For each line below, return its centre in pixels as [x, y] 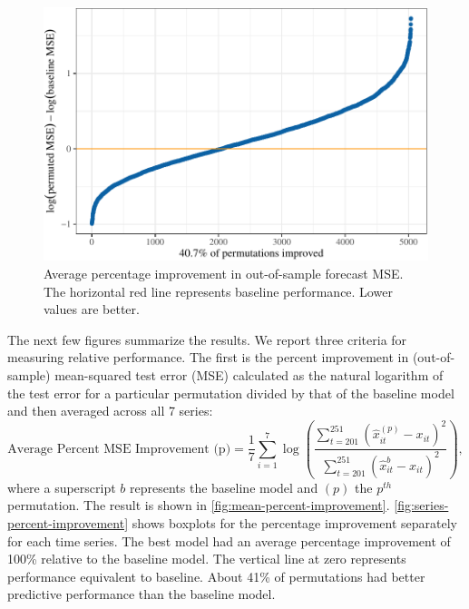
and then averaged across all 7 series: [110, 411]
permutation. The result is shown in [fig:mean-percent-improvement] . [199, 505]
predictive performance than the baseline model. [142, 594]
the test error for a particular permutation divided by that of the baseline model [231, 393]
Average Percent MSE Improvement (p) [119, 449]
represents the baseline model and [224, 487]
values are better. [92, 309]
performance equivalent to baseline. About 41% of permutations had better [216, 576]
